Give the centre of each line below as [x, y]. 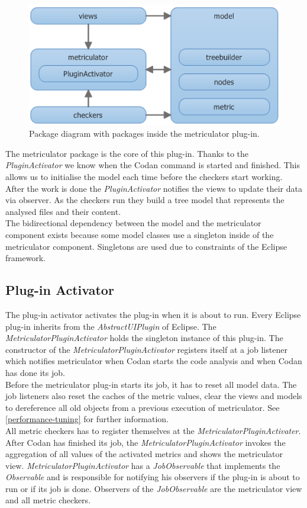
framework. [26, 258]
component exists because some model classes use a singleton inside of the [140, 234]
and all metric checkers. [48, 500]
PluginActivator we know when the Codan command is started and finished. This [153, 165]
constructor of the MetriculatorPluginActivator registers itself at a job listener [146, 349]
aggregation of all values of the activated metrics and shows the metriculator [144, 454]
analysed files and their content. [63, 211]
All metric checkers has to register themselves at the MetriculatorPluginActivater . [153, 430]
